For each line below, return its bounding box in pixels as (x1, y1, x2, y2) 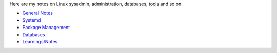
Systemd (22, 17, 41, 23)
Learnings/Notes (22, 38, 58, 44)
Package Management (22, 24, 70, 31)
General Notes (22, 10, 53, 16)
